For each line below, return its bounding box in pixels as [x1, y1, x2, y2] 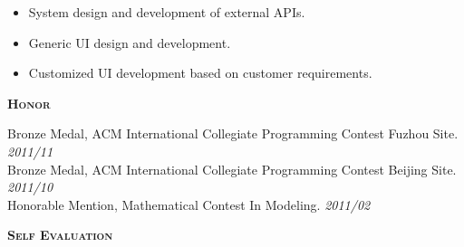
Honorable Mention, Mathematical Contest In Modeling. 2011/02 [7, 195, 371, 214]
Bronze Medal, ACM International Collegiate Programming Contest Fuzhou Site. [7, 124, 459, 143]
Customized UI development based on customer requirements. [28, 63, 372, 82]
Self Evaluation [7, 225, 113, 244]
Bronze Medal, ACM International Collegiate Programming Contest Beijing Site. [7, 159, 457, 178]
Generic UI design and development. [28, 33, 231, 52]
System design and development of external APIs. [28, 3, 305, 21]
